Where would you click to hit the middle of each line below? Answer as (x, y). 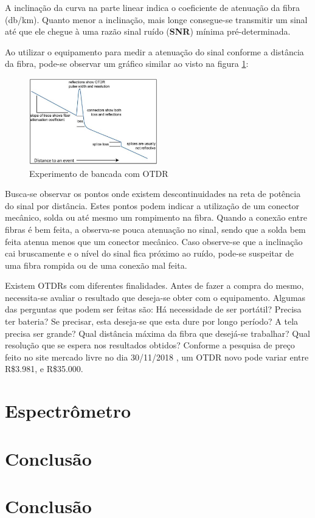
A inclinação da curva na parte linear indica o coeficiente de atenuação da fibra (153, 7)
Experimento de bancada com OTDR (99, 173)
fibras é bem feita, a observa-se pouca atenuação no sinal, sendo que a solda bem (155, 229)
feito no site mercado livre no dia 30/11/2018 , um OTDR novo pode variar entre (157, 357)
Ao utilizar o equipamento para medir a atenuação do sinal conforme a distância (154, 51)
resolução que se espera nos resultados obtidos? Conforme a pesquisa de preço (150, 345)
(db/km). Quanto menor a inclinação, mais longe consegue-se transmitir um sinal (156, 19)
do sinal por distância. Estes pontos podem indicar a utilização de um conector (152, 205)
